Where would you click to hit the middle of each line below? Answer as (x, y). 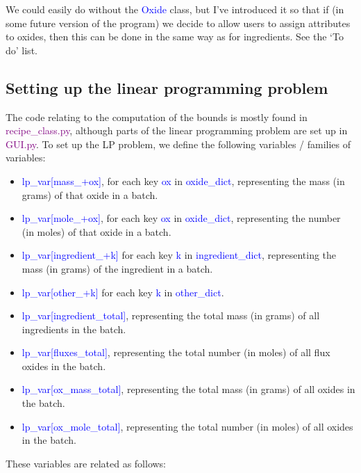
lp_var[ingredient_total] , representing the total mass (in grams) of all (171, 315)
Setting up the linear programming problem (167, 87)
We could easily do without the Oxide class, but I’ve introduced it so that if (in (175, 9)
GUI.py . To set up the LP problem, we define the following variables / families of (178, 144)
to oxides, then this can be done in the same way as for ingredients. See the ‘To (175, 37)
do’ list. (22, 50)
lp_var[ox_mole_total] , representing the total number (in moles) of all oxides (187, 426)
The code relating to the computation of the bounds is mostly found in (157, 117)
